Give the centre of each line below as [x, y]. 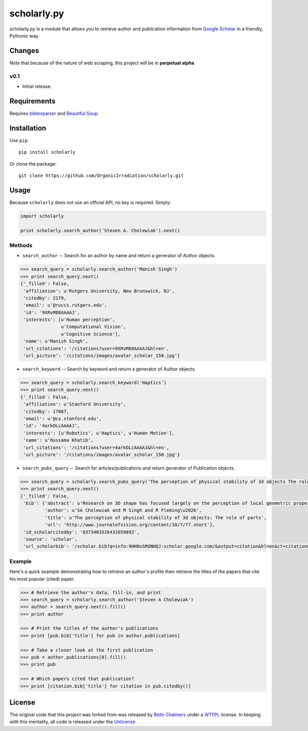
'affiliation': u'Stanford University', [75, 404]
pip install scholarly [47, 152]
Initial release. [37, 86]
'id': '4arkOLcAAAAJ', [52, 426]
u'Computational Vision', [93, 327]
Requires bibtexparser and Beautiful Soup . [54, 113]
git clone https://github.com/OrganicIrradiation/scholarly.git [101, 175]
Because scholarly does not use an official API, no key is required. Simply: [90, 202]
